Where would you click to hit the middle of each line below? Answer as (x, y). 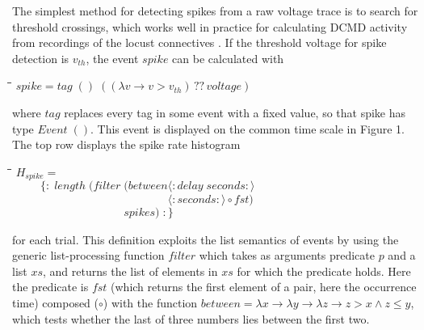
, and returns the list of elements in (130, 271)
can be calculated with (228, 58)
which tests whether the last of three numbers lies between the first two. (191, 318)
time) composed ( (56, 302)
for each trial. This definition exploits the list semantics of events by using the (206, 239)
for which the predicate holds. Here (324, 271)
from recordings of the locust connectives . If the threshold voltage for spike (199, 42)
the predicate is (50, 287)
